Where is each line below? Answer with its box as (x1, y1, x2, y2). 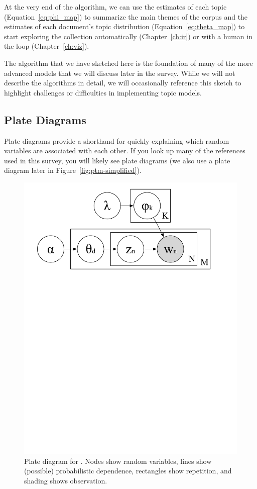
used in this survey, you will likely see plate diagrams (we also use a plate (4, 155, 230, 165)
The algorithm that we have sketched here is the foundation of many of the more (4, 57, 253, 68)
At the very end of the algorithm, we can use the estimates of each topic (4, 2, 227, 12)
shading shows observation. (24, 475, 107, 485)
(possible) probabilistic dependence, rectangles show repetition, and (24, 465, 232, 476)
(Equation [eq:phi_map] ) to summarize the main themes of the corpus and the (4, 11, 248, 22)
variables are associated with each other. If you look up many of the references (4, 145, 245, 156)
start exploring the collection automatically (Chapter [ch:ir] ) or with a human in (4, 31, 252, 41)
